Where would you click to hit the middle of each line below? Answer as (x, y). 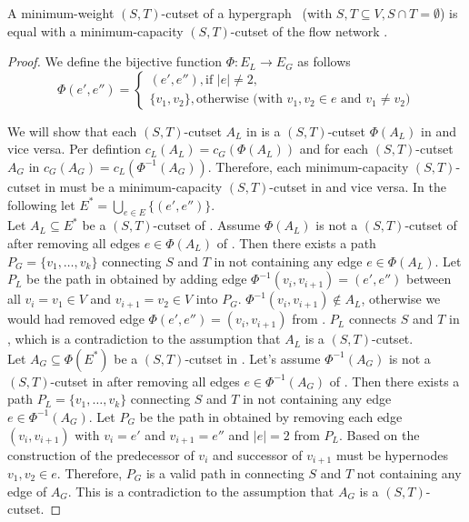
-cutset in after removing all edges (145, 381)
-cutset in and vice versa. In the (358, 186)
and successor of (257, 454)
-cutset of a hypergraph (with (247, 13)
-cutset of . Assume (207, 225)
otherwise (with (239, 100)
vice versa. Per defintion (74, 149)
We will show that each (72, 130)
